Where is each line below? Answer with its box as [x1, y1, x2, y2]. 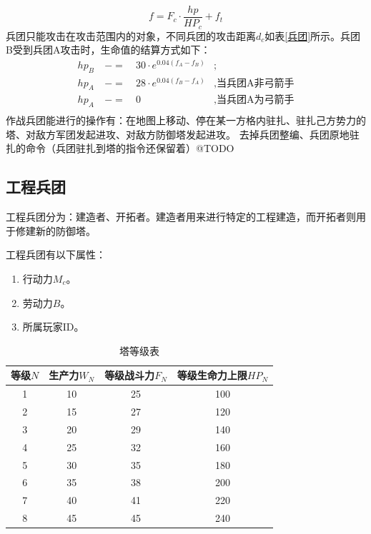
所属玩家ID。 [22, 319, 84, 334]
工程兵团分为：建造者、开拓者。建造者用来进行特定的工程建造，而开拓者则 [6, 209, 356, 224]
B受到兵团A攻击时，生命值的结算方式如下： [6, 42, 211, 57]
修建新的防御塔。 [15, 223, 96, 238]
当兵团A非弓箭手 [216, 78, 295, 89]
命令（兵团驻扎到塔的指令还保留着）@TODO [25, 141, 234, 156]
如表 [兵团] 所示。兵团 [264, 28, 361, 43]
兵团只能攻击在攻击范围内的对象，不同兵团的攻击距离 [6, 28, 256, 43]
